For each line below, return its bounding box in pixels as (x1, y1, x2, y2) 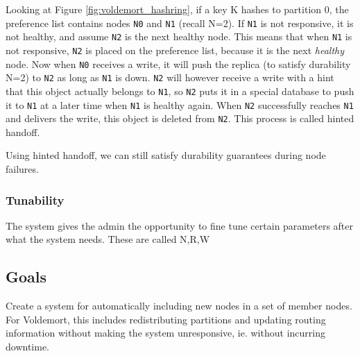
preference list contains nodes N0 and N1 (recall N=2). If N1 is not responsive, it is (6, 15, 354, 30)
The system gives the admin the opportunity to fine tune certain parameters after (6, 218, 353, 232)
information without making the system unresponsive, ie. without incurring (6, 325, 325, 340)
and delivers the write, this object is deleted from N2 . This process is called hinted (6, 111, 354, 126)
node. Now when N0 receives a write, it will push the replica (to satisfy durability (6, 56, 351, 71)
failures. (6, 162, 39, 176)
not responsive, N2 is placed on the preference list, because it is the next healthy (6, 42, 344, 57)
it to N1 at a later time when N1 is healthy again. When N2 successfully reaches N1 (6, 97, 354, 112)
